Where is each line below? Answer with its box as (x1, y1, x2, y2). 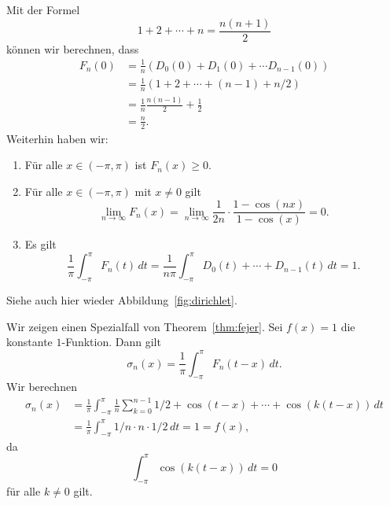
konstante (6, 334, 53, 350)
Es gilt (24, 236, 57, 252)
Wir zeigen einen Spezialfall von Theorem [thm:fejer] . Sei (6, 318, 283, 334)
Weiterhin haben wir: (6, 130, 109, 146)
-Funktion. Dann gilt (61, 334, 161, 350)
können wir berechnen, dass (6, 40, 139, 57)
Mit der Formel (6, 2, 80, 17)
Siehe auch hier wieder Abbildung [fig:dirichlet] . (6, 292, 237, 308)
